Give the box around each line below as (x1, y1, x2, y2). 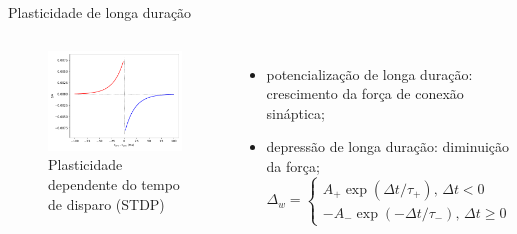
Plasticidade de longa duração (8, 2, 192, 22)
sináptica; (266, 102, 325, 123)
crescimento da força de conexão (266, 83, 464, 104)
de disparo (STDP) (48, 193, 165, 214)
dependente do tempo (48, 174, 180, 195)
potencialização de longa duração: (266, 63, 473, 84)
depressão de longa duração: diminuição (266, 136, 510, 157)
